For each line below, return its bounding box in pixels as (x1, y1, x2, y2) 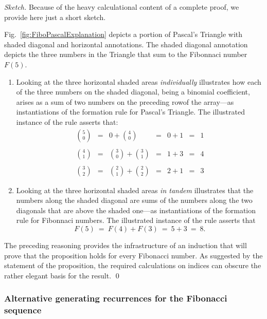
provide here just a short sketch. (4, 11, 106, 22)
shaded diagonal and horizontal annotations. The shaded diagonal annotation (4, 39, 248, 49)
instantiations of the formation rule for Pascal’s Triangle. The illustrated (16, 106, 245, 117)
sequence (4, 304, 42, 316)
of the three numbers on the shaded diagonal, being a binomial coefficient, (16, 86, 250, 97)
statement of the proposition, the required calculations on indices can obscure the (4, 260, 261, 271)
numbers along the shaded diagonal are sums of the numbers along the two (16, 195, 253, 205)
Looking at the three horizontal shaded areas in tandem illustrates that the (16, 184, 254, 195)
